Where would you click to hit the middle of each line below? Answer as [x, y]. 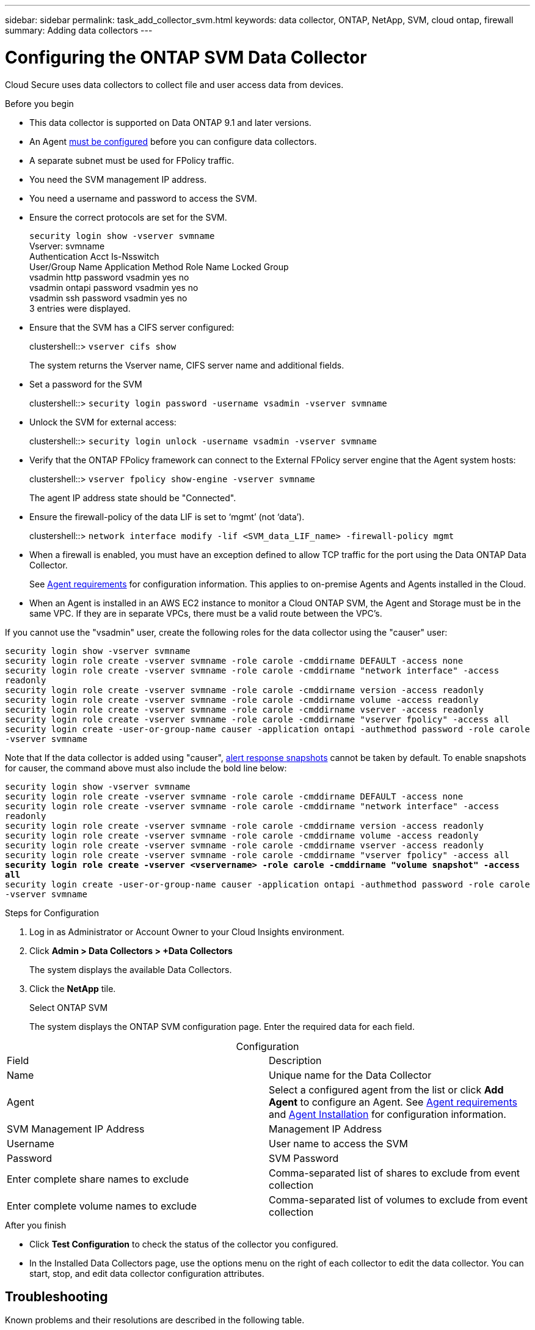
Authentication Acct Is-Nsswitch [94, 256]
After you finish [36, 1225]
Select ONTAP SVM [69, 1007]
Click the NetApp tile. [73, 988]
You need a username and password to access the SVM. [143, 198]
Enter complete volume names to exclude [102, 1206]
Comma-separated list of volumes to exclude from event [399, 1200]
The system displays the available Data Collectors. [131, 969]
